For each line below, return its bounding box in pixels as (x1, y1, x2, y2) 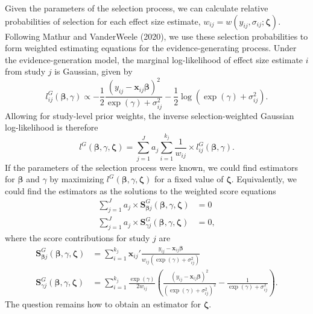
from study (5, 65, 46, 78)
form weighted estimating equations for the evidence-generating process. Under (5, 42, 297, 54)
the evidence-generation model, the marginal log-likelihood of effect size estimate (5, 53, 303, 66)
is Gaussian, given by (54, 65, 133, 78)
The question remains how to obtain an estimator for (5, 298, 201, 310)
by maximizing (49, 173, 104, 185)
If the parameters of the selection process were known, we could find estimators (5, 161, 298, 173)
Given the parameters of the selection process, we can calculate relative (5, 2, 268, 14)
